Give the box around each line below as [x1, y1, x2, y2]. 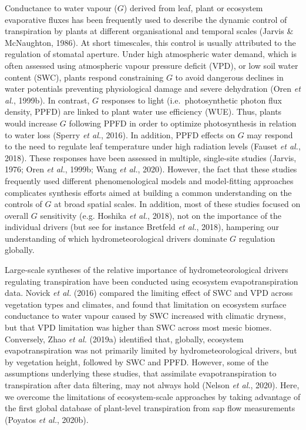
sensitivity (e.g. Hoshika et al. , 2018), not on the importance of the [40, 209, 282, 221]
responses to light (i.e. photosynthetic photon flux [101, 94, 282, 106]
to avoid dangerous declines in [175, 71, 284, 83]
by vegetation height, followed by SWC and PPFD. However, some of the [5, 355, 268, 368]
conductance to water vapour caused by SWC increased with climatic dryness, [5, 309, 286, 322]
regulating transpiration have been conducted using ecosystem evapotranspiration [5, 275, 298, 287]
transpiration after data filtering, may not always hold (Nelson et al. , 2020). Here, [5, 379, 300, 391]
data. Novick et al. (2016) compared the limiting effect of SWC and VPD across [5, 286, 293, 299]
